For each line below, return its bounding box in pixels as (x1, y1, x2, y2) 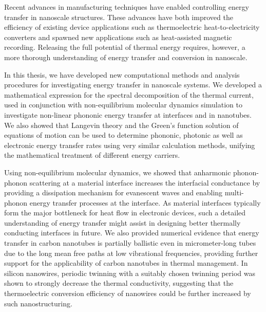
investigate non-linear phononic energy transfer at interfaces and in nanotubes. (4, 109, 252, 120)
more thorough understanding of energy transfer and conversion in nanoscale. (4, 51, 248, 62)
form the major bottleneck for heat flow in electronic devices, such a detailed (4, 207, 246, 218)
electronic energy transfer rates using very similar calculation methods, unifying (4, 139, 255, 150)
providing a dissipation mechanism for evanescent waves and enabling (4, 187, 223, 198)
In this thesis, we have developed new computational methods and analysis (4, 69, 240, 80)
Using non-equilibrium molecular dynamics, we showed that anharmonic (4, 167, 231, 177)
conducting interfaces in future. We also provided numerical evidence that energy (4, 227, 259, 238)
